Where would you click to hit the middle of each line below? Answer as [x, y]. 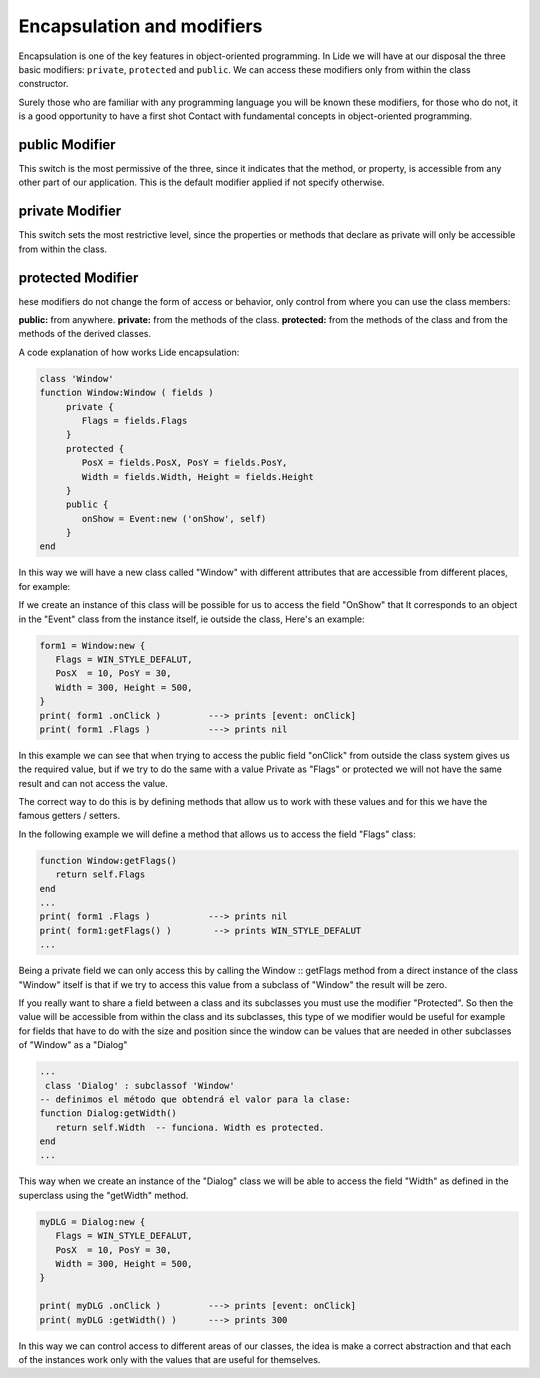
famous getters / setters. [69, 816]
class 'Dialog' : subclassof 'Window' [140, 1085]
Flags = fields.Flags [134, 420]
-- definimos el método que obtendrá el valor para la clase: [195, 1099]
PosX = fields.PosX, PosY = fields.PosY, [184, 463]
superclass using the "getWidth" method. [103, 1195]
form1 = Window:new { [92, 645]
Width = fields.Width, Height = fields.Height [197, 476]
